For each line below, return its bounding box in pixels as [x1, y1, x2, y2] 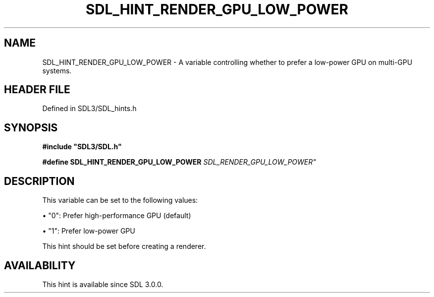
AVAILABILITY [4, 259, 76, 272]
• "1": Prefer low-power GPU [42, 227, 135, 236]
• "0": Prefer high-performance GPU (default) [42, 211, 191, 220]
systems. [42, 66, 72, 75]
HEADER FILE [4, 83, 70, 96]
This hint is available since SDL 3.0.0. [42, 280, 163, 289]
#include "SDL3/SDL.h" [42, 142, 122, 151]
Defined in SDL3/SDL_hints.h [42, 104, 137, 113]
